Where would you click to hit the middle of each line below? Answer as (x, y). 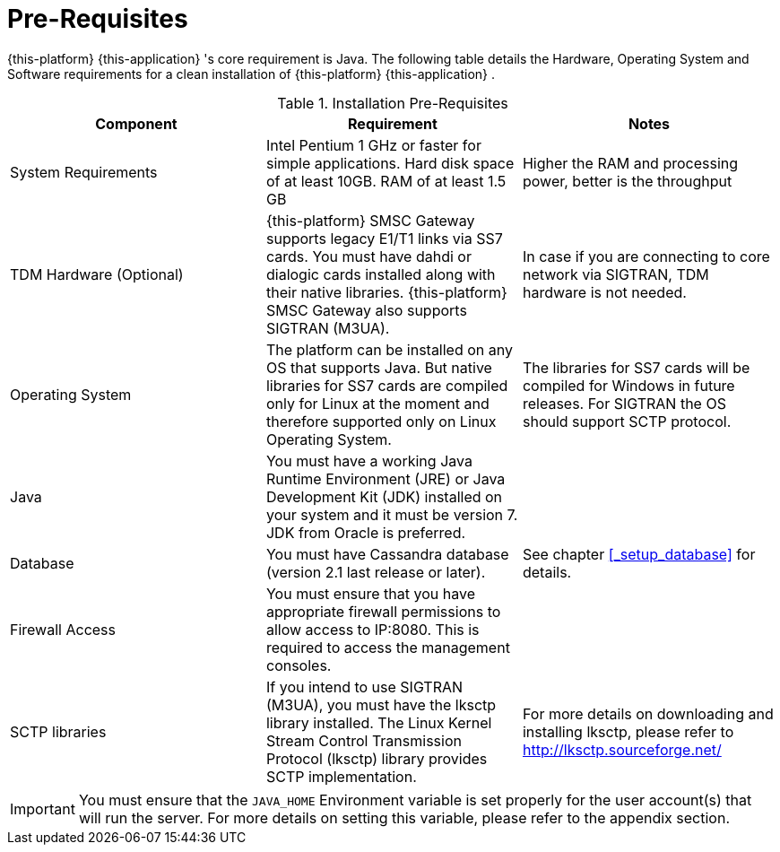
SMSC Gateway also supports (366, 310)
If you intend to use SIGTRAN (364, 687)
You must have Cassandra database (387, 554)
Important (43, 809)
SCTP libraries (58, 731)
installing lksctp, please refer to (628, 731)
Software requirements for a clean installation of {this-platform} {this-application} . (251, 74)
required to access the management (388, 647)
